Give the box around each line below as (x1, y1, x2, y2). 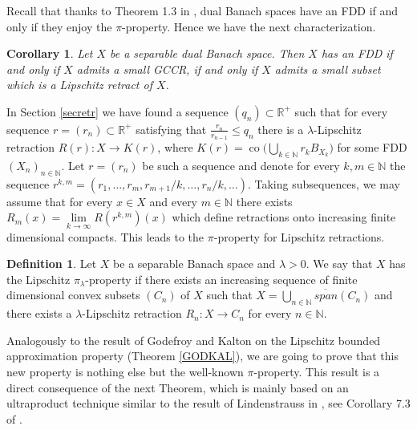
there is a (257, 120, 304, 137)
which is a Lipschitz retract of (6, 76, 152, 93)
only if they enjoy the (6, 18, 112, 34)
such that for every (294, 103, 388, 120)
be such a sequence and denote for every (142, 157, 340, 173)
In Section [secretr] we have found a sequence (6, 103, 229, 120)
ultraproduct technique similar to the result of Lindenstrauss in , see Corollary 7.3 (6, 395, 411, 412)
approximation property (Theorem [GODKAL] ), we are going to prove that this (6, 347, 399, 364)
